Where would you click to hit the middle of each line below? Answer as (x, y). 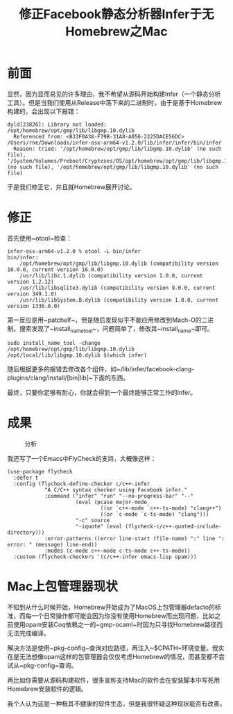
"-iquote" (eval (99, 526)
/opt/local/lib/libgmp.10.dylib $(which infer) (77, 355)
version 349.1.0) (32, 294)
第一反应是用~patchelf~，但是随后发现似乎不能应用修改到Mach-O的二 (107, 320)
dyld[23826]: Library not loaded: (57, 124)
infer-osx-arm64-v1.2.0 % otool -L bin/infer (74, 251)
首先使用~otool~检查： (40, 238)
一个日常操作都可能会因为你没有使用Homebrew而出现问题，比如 (123, 615)
